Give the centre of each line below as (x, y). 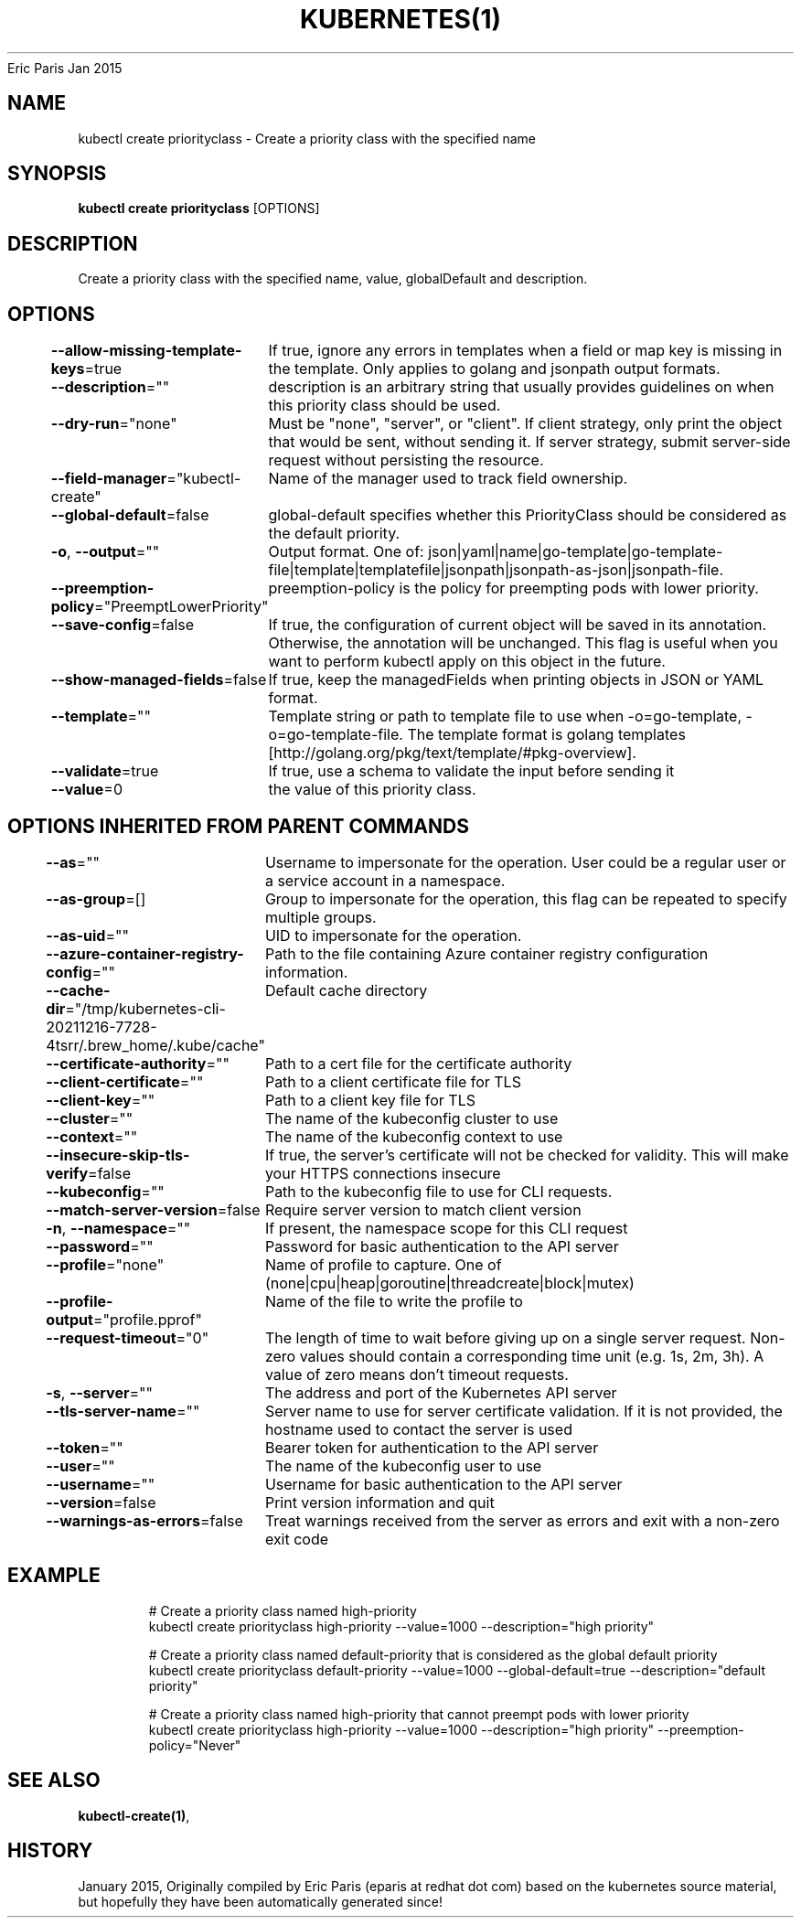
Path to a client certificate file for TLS (393, 1081)
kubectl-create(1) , (134, 1815)
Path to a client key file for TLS (370, 1100)
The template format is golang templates (546, 735)
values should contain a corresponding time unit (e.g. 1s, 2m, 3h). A (532, 1356)
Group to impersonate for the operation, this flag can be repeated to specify (526, 898)
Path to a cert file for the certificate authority (418, 1063)
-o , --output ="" (105, 552)
